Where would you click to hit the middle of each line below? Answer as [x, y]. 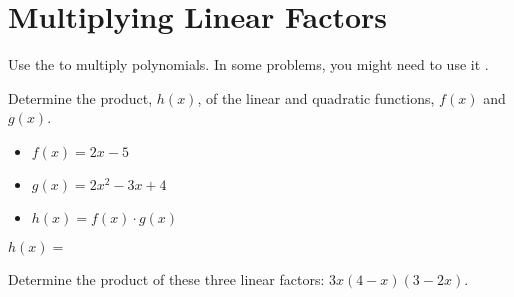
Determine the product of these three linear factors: [166, 278]
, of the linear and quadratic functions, [316, 97]
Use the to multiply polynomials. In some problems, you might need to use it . [248, 64]
